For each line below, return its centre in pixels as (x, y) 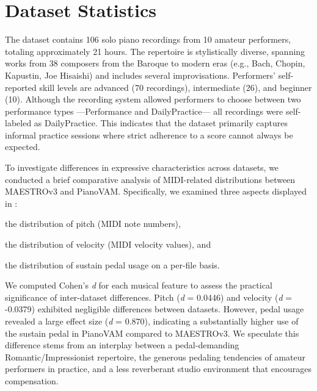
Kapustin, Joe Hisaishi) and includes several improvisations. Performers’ (140, 75)
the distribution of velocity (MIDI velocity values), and (108, 244)
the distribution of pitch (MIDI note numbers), (93, 224)
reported (21, 87)
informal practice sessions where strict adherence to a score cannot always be (149, 135)
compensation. (32, 380)
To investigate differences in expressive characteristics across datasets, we (142, 167)
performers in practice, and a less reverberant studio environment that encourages (158, 369)
